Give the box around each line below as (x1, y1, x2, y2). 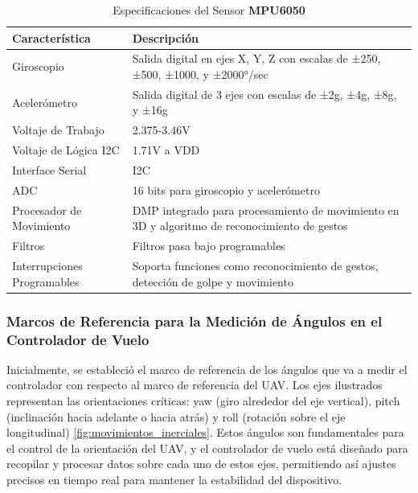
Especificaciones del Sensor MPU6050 (113, 2, 305, 18)
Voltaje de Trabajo (12, 121, 104, 138)
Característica (12, 29, 91, 46)
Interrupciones (12, 257, 83, 273)
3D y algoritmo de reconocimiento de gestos (132, 217, 348, 234)
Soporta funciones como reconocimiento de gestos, (132, 257, 379, 273)
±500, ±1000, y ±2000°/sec (132, 66, 268, 83)
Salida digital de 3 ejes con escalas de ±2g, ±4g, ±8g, (132, 85, 397, 102)
